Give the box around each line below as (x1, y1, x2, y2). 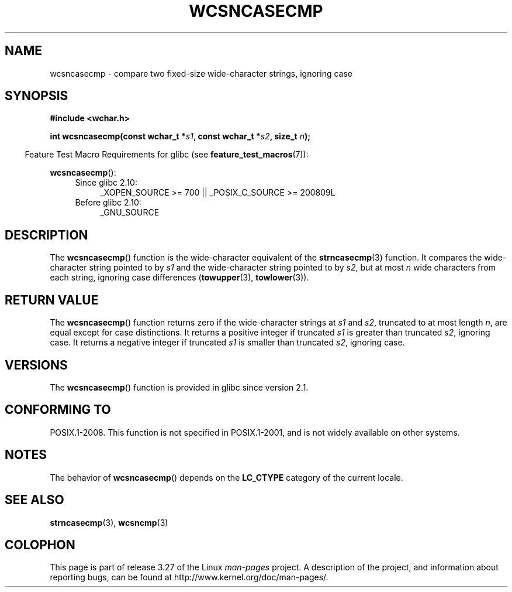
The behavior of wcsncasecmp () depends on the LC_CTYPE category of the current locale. (50, 472, 403, 483)
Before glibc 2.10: (75, 197, 141, 208)
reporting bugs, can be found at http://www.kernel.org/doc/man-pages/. (50, 572, 328, 583)
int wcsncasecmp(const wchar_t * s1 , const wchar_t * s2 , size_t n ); (50, 131, 311, 142)
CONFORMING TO (5, 402, 111, 418)
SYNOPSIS (5, 88, 68, 104)
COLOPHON (5, 537, 75, 552)
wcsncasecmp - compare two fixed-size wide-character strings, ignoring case (50, 68, 352, 78)
